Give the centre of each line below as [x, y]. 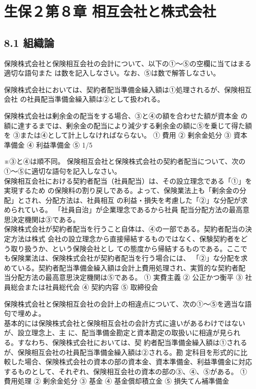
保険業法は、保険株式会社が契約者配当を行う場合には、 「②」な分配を [126, 258]
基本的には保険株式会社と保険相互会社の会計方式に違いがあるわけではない [125, 323]
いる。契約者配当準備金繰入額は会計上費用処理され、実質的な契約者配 [131, 267]
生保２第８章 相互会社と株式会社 [110, 11]
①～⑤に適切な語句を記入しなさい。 [63, 171]
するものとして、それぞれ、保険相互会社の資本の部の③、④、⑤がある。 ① [126, 371]
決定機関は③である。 [45, 219]
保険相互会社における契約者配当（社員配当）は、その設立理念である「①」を [128, 180]
